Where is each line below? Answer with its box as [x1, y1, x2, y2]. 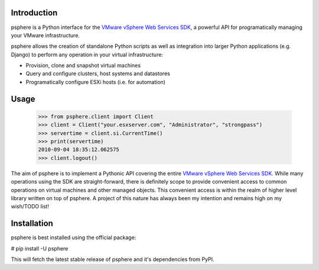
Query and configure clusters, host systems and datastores [25, 70, 171, 77]
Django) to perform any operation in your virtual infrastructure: [11, 51, 164, 58]
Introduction [11, 8, 58, 18]
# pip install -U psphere [11, 245, 69, 252]
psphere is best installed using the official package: [11, 234, 136, 241]
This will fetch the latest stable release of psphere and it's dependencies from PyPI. [11, 256, 214, 263]
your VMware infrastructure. [11, 31, 80, 38]
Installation [11, 218, 53, 229]
